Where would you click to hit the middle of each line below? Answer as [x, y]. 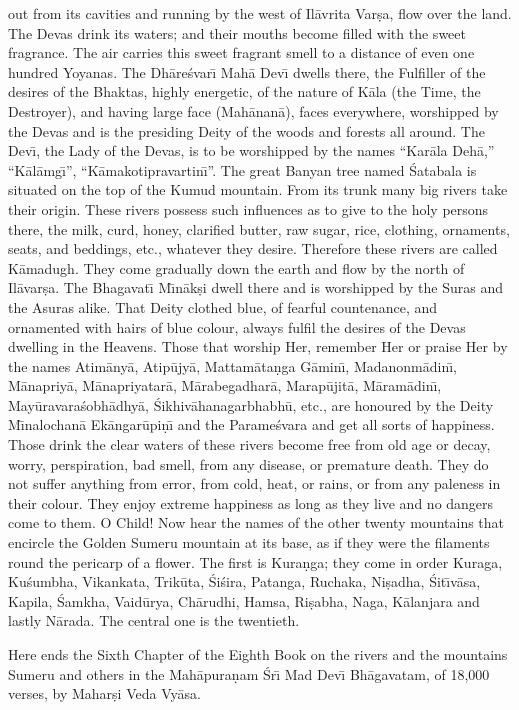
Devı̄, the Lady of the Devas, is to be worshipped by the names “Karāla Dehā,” [251, 150]
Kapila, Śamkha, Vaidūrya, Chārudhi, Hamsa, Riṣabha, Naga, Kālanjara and [244, 600]
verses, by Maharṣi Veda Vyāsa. [104, 693]
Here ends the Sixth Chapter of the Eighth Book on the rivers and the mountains [258, 654]
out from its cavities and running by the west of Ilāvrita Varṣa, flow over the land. [260, 13]
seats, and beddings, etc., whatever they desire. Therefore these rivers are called [253, 248]
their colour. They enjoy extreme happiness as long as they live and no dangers [251, 502]
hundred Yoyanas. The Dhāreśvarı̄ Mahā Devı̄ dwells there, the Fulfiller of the [247, 71]
